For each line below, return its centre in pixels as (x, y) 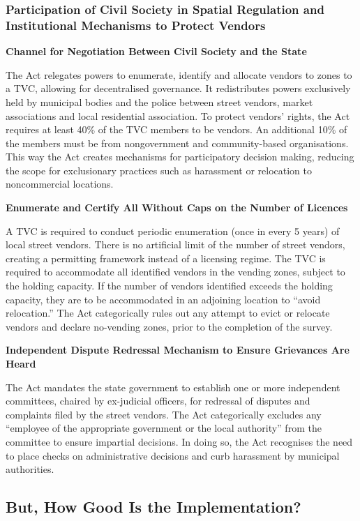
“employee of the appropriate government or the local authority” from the (164, 428)
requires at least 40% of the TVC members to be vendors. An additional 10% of (177, 129)
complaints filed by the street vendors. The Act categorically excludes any (164, 414)
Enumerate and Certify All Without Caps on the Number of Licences (177, 207)
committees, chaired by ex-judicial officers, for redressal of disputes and (158, 401)
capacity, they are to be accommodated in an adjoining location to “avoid (163, 299)
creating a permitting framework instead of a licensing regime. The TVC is (166, 258)
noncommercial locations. (60, 184)
